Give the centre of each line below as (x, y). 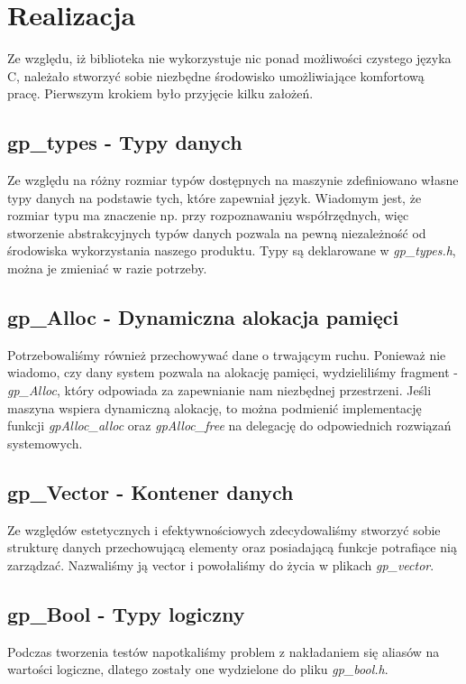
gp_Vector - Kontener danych (151, 491)
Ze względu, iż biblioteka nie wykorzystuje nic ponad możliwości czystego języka (229, 58)
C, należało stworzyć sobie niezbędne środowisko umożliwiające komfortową (216, 75)
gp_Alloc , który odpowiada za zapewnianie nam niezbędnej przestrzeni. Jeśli (219, 390)
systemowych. (45, 443)
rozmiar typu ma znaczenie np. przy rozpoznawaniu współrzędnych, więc (208, 215)
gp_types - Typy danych (125, 142)
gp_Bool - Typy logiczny (126, 613)
